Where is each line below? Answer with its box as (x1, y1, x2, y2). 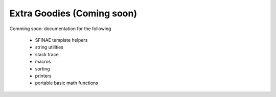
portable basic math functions (35, 80, 98, 86)
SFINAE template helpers (35, 37, 88, 43)
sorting (35, 65, 51, 71)
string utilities (35, 44, 64, 51)
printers (35, 72, 52, 79)
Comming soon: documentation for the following (9, 26, 111, 32)
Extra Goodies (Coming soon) (9, 8, 137, 19)
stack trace (35, 51, 59, 57)
